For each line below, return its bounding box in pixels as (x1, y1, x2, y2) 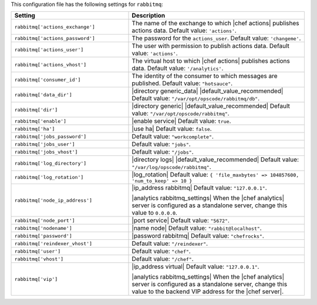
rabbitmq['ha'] (14, 126, 55, 132)
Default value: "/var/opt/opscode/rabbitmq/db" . (131, 94, 260, 103)
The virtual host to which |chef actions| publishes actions (131, 57, 291, 65)
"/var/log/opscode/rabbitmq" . (131, 163, 211, 171)
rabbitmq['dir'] (14, 106, 58, 113)
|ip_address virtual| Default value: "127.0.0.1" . (131, 263, 259, 271)
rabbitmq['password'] (14, 232, 73, 239)
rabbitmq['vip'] (14, 276, 58, 282)
